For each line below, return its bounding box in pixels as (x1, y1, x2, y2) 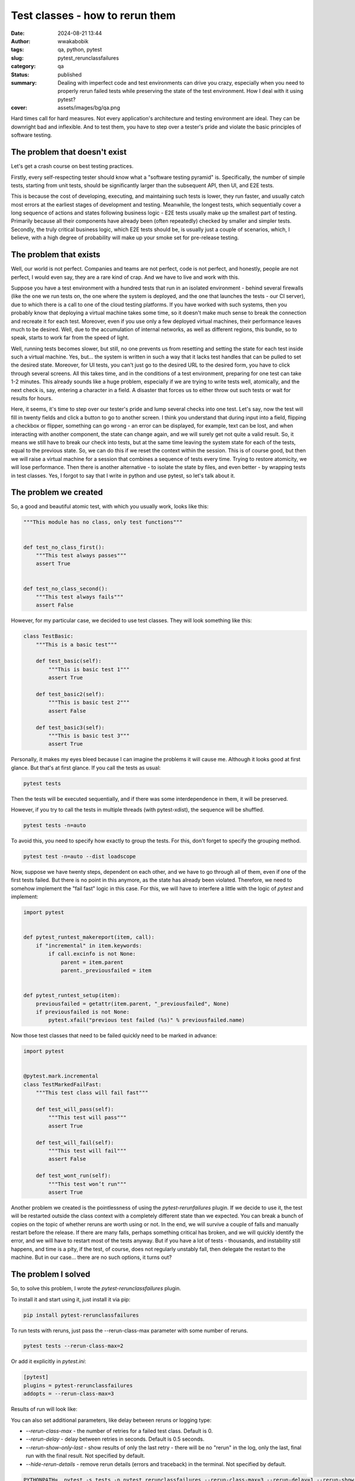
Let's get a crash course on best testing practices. (11, 163, 134, 170)
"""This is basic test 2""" (48, 699, 130, 706)
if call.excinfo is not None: (48, 951, 136, 957)
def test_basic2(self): (35, 691, 105, 698)
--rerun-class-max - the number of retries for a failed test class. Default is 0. (25, 1428, 213, 1434)
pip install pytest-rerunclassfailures (23, 1312, 139, 1318)
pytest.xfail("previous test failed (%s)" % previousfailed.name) (48, 1017, 246, 1024)
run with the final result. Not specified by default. (25, 1452, 145, 1460)
